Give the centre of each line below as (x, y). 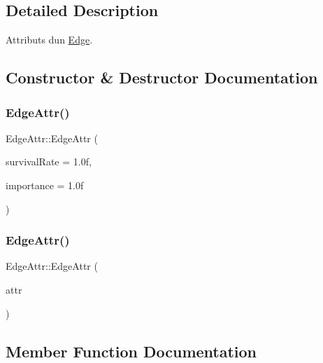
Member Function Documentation (131, 351)
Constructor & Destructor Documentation (162, 77)
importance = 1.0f (45, 185)
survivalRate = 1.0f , (49, 162)
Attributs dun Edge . (49, 40)
